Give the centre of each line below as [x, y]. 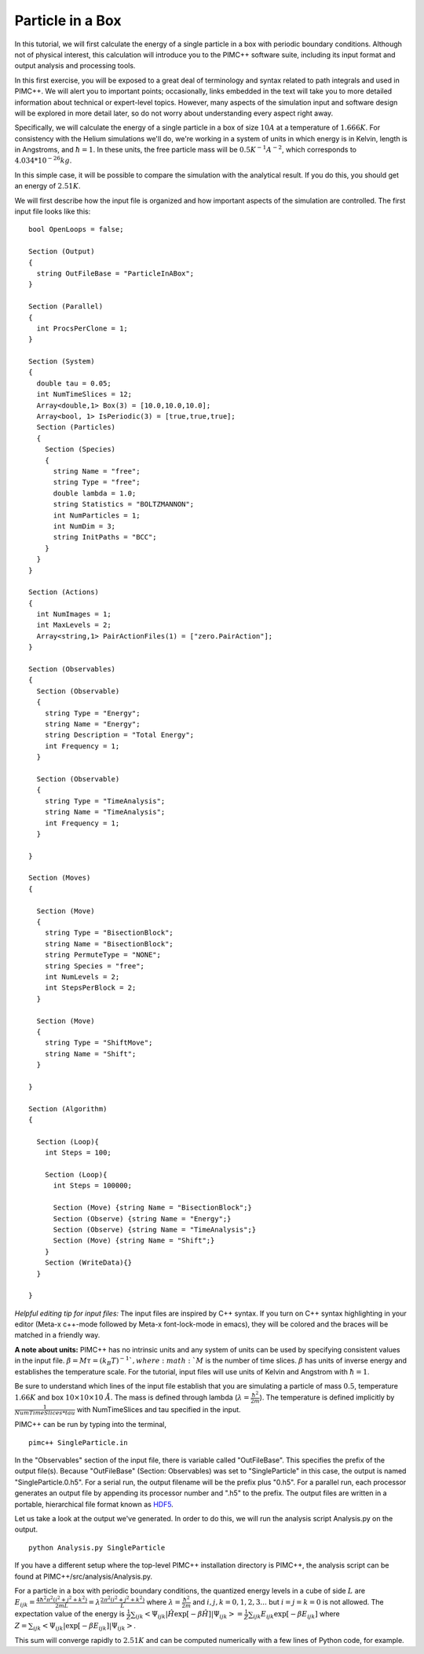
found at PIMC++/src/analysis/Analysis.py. [84, 1576]
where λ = [163, 1601]
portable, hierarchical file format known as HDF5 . [94, 1504]
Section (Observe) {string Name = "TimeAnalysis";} [155, 1230]
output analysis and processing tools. [75, 66]
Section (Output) [62, 252]
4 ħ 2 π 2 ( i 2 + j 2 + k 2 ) [62, 1599]
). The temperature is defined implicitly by [327, 1397]
